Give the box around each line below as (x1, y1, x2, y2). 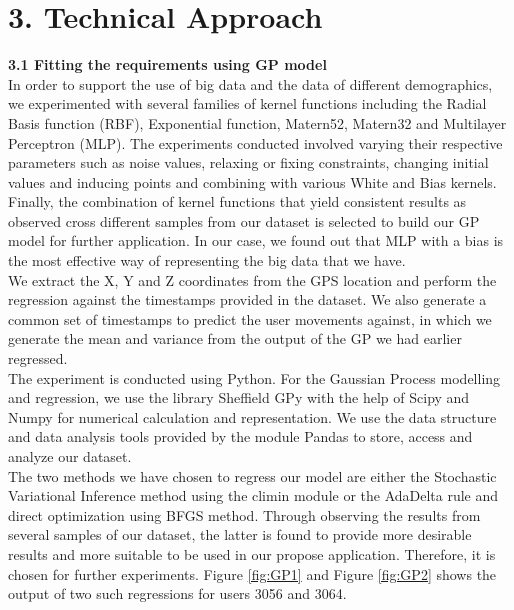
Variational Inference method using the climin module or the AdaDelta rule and (8, 485, 499, 506)
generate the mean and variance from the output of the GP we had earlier (8, 328, 462, 349)
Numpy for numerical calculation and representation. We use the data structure (8, 406, 497, 427)
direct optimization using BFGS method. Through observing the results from (8, 504, 481, 525)
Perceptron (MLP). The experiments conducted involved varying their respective (8, 132, 503, 153)
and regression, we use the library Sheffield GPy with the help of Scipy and (8, 387, 470, 408)
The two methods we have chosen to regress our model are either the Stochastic (8, 465, 497, 486)
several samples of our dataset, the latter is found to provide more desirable (8, 524, 472, 545)
